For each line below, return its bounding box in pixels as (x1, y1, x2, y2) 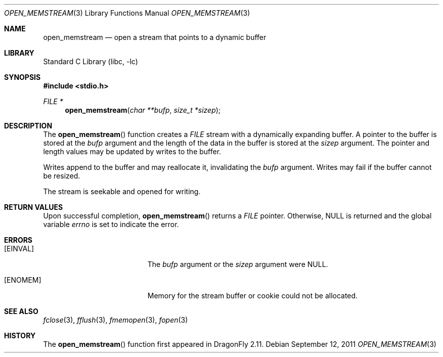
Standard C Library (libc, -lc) (43, 57, 138, 66)
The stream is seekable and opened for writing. (43, 187, 201, 196)
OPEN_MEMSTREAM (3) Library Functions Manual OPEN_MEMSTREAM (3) (4, 9, 250, 17)
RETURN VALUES (4, 203, 63, 211)
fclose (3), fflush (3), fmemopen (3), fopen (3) (43, 316, 188, 324)
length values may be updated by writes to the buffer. (43, 147, 221, 156)
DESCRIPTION (4, 121, 53, 130)
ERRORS (4, 236, 33, 244)
